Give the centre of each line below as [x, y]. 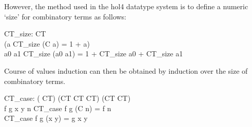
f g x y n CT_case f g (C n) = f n [58, 108]
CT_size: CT [25, 34]
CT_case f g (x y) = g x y [46, 118]
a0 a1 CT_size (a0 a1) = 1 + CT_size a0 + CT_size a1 [94, 54]
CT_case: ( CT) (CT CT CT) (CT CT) [67, 98]
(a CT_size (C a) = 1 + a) [47, 43]
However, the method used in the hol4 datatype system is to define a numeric [126, 6]
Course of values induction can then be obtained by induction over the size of [126, 70]
